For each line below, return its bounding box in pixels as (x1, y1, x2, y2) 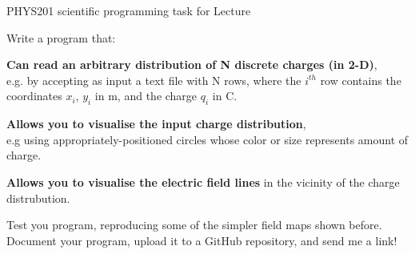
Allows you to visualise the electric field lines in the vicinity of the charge (6, 173, 400, 190)
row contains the (320, 71, 401, 88)
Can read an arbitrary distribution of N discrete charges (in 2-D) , (6, 56, 377, 73)
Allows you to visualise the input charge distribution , (6, 115, 306, 132)
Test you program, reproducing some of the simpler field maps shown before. (6, 216, 382, 233)
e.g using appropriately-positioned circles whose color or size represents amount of (6, 131, 409, 147)
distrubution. (6, 189, 70, 206)
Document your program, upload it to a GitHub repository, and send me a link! (6, 232, 397, 248)
